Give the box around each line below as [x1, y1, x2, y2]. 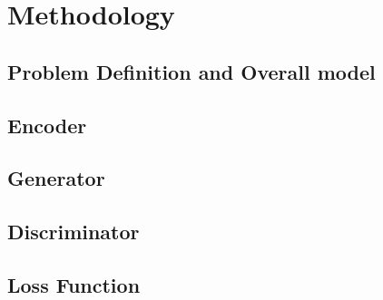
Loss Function [7, 270, 141, 298]
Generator [7, 164, 105, 192]
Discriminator [7, 218, 140, 246]
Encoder [7, 111, 87, 139]
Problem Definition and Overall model [7, 57, 376, 85]
